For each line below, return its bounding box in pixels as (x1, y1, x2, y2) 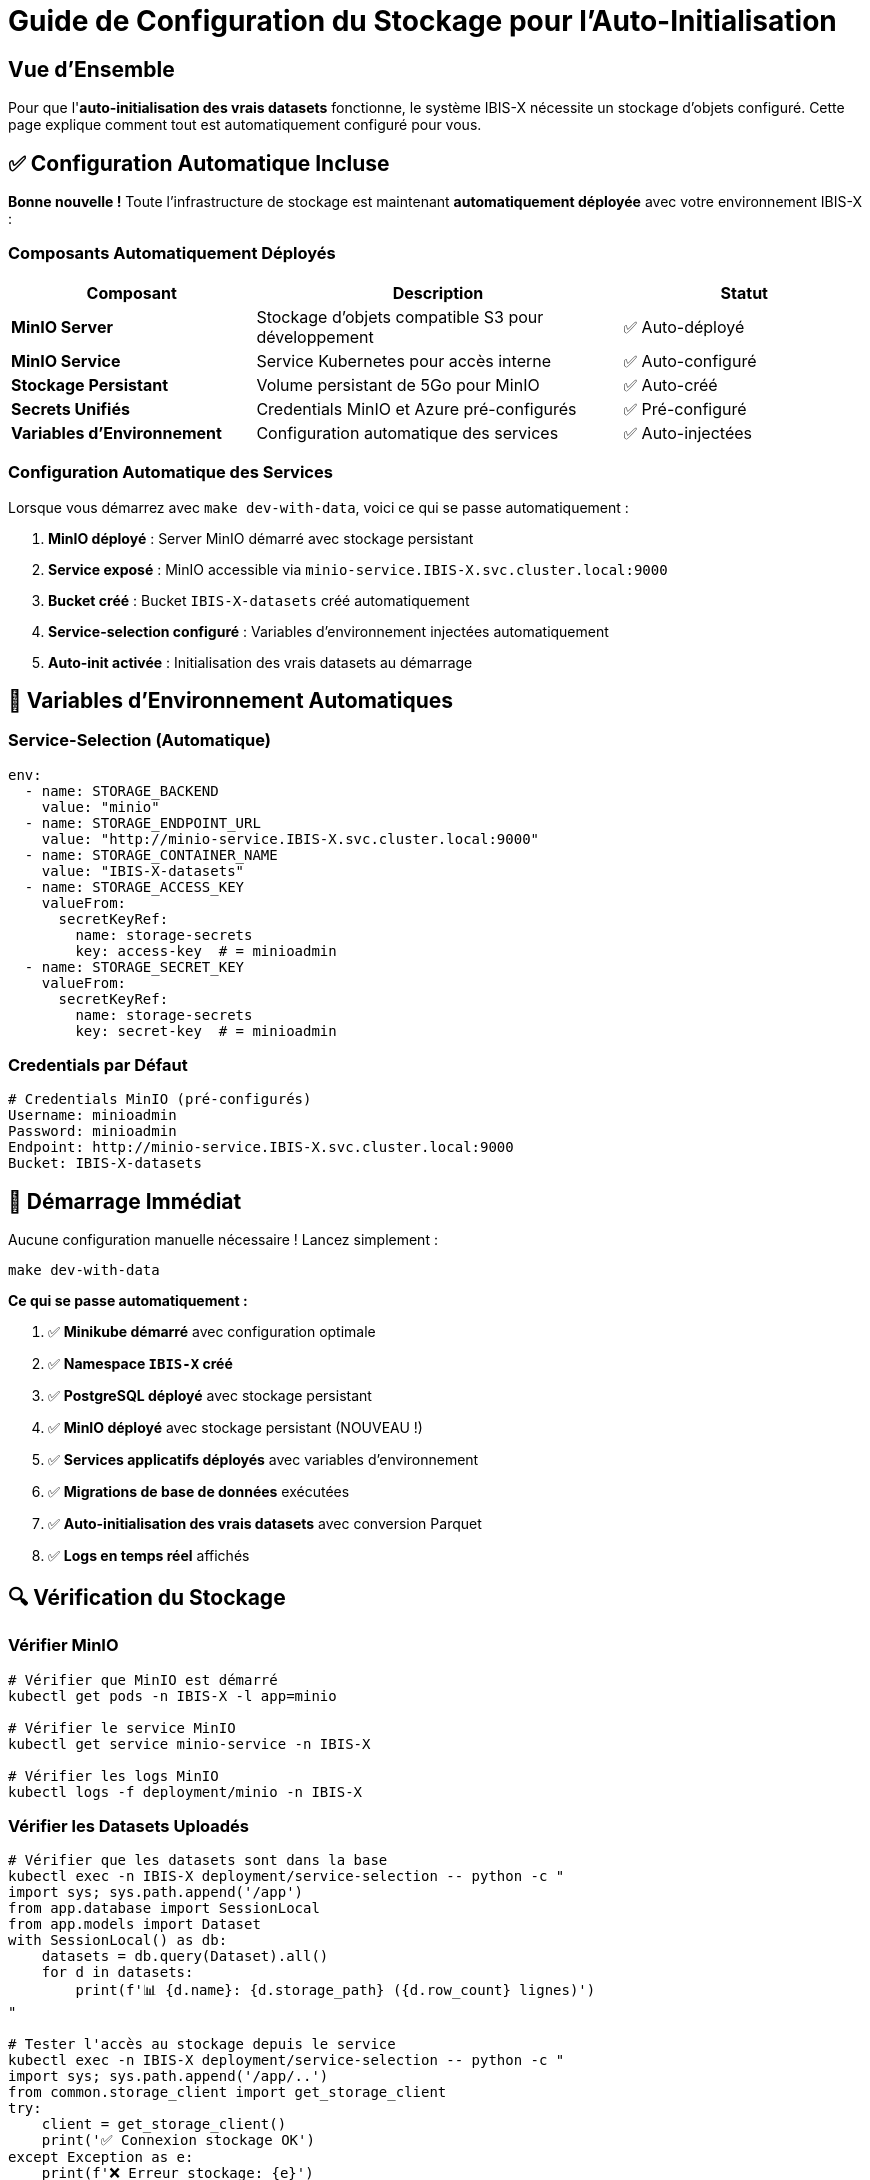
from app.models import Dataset (8, 1916, 261, 1933)
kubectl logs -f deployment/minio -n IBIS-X (8, 1783, 363, 1800)
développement (256, 326, 374, 347)
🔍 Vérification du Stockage (8, 1584, 286, 1610)
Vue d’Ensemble (8, 56, 175, 82)
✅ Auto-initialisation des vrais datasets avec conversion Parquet (48, 1515, 482, 1533)
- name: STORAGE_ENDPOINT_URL (24, 814, 261, 831)
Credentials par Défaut (8, 1055, 188, 1076)
